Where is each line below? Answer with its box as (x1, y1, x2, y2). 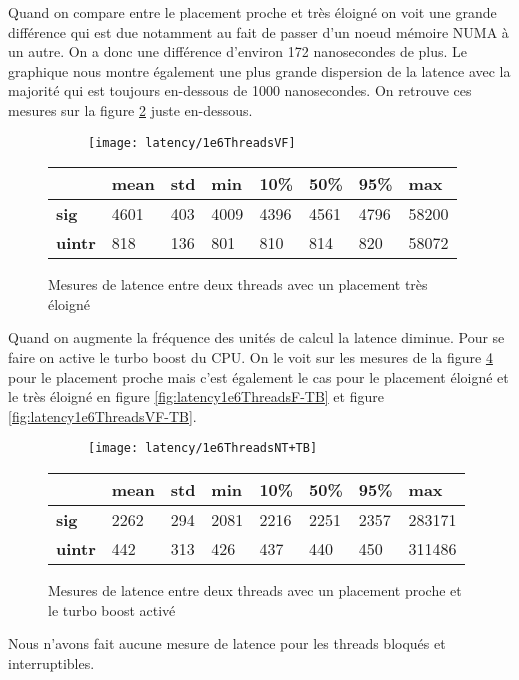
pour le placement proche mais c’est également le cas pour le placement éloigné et (8, 366, 509, 387)
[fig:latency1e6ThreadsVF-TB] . (8, 405, 197, 426)
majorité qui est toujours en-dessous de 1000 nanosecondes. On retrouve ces (8, 80, 472, 101)
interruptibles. (8, 652, 95, 673)
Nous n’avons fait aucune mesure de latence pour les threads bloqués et (8, 633, 446, 654)
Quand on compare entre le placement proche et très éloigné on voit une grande (8, 2, 497, 22)
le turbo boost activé (48, 599, 176, 620)
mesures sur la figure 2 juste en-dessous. (8, 99, 253, 120)
